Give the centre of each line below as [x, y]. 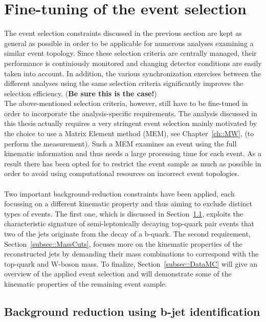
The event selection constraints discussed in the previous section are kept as [123, 33]
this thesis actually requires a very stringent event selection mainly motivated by [131, 123]
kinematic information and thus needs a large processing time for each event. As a [133, 153]
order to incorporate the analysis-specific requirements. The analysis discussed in [131, 113]
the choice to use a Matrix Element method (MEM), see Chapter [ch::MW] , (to [129, 133]
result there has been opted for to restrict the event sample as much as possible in [133, 163]
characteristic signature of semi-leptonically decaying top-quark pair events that [129, 223]
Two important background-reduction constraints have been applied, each [119, 193]
